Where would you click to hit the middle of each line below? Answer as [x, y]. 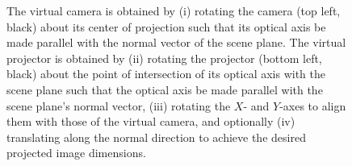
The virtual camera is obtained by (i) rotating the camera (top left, [174, 10]
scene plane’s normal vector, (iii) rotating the [119, 105]
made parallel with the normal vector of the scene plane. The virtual [176, 42]
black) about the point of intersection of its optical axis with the [166, 74]
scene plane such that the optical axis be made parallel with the [165, 89]
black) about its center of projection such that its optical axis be [166, 26]
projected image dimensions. [76, 153]
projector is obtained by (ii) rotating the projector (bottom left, [164, 58]
